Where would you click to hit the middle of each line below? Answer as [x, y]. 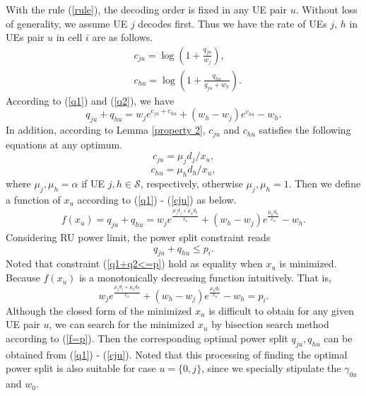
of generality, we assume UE [67, 23]
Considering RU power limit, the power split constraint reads [138, 237]
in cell [69, 37]
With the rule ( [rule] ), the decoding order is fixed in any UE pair [146, 9]
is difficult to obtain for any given [281, 310]
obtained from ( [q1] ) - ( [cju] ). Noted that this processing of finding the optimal [177, 354]
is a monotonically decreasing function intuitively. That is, [205, 278]
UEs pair [25, 37]
